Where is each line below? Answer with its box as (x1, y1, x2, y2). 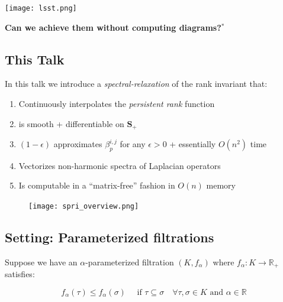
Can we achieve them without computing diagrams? (5, 21, 221, 33)
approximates (53, 138, 102, 150)
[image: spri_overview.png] (28, 202, 139, 211)
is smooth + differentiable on (18, 117, 124, 129)
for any (120, 138, 146, 150)
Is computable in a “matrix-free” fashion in (18, 179, 175, 191)
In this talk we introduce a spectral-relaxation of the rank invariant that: (5, 77, 268, 90)
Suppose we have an (5, 255, 78, 268)
